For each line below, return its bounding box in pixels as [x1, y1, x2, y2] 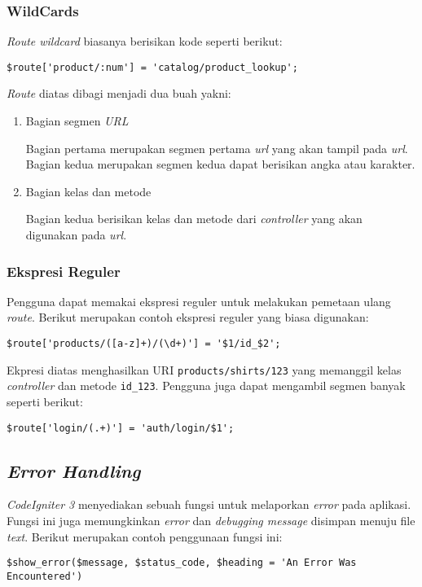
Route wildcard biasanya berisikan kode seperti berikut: [7, 33, 283, 50]
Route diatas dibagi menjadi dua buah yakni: [7, 85, 231, 102]
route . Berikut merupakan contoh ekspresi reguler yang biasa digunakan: [7, 309, 369, 326]
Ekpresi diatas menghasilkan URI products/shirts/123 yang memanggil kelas [7, 361, 402, 378]
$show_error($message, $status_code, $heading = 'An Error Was [7, 557, 357, 569]
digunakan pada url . [25, 226, 127, 243]
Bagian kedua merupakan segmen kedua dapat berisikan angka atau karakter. [25, 156, 415, 173]
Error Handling [7, 458, 141, 483]
